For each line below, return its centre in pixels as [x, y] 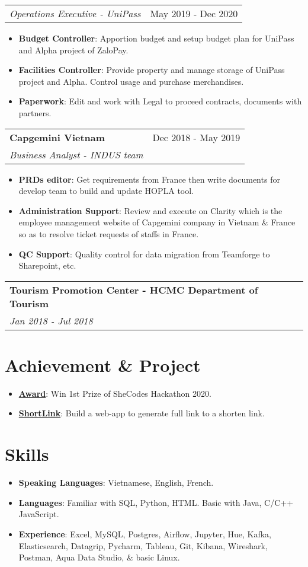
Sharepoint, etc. [47, 265]
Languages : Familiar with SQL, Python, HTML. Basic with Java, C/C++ [156, 502]
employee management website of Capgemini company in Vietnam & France [157, 222]
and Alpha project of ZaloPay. [73, 50]
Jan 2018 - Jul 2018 [51, 320]
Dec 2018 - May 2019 [196, 137]
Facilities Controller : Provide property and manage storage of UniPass [152, 70]
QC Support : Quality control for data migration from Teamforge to [144, 254]
